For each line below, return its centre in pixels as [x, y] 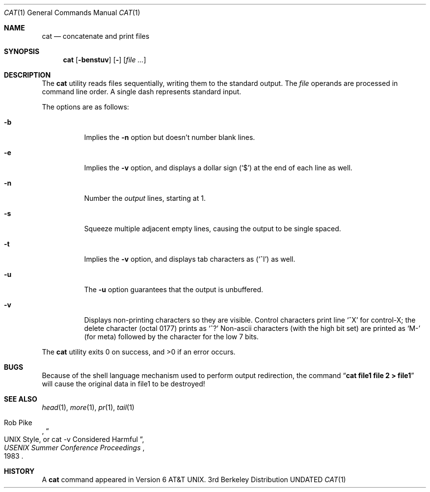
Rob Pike [18, 423]
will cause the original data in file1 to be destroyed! [123, 384]
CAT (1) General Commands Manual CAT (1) [72, 13]
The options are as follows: [85, 107]
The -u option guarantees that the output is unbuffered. [174, 289]
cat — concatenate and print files [96, 36]
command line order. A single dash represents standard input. [142, 92]
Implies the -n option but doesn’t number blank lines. [170, 137]
